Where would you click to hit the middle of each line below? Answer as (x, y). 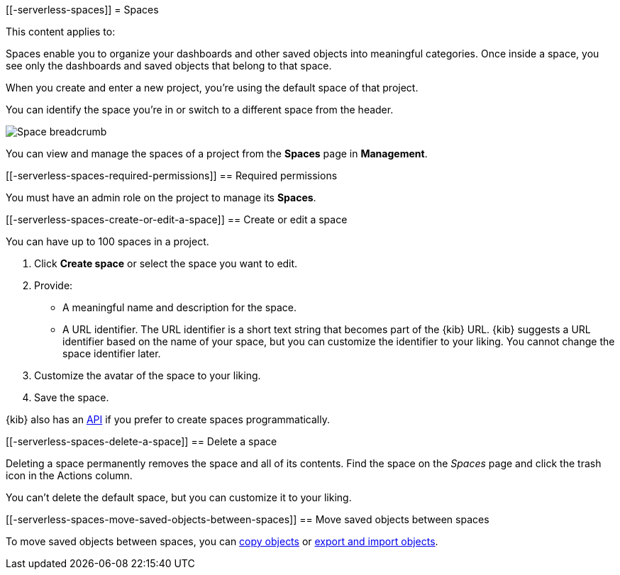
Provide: (54, 285)
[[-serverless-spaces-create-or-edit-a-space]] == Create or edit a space (177, 219)
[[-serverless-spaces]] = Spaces (82, 10)
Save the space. (72, 397)
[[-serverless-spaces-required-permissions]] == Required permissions (172, 175)
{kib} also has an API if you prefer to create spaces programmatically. (168, 419)
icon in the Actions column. (69, 475)
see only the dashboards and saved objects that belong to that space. (169, 66)
